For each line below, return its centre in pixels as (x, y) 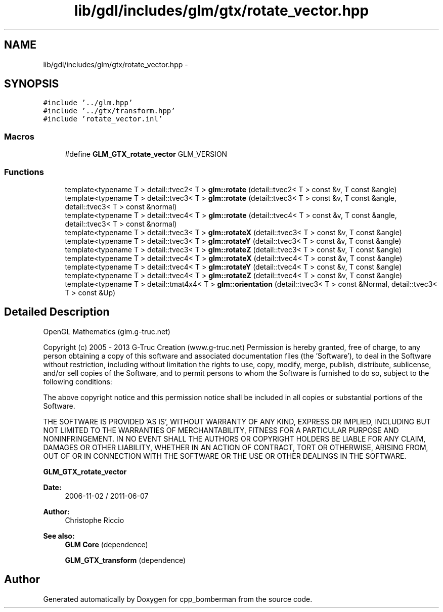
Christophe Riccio (95, 520)
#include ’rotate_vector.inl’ (103, 119)
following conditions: (78, 381)
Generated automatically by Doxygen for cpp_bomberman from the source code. (178, 599)
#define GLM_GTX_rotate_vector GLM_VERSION (146, 154)
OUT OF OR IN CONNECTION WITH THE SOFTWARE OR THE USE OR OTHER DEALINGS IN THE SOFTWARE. (225, 456)
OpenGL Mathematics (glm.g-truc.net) (107, 331)
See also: (59, 536)
